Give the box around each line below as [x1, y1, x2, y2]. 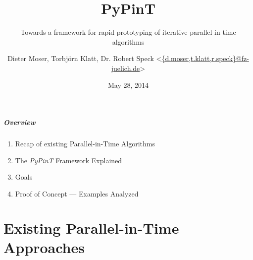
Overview [3, 117, 36, 128]
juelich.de [111, 63, 140, 73]
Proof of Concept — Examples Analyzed [15, 188, 139, 198]
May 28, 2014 [107, 79, 149, 90]
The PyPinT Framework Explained [15, 155, 122, 165]
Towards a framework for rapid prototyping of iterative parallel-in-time [20, 27, 236, 37]
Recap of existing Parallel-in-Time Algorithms [15, 138, 155, 149]
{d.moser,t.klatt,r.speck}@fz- [161, 53, 249, 64]
